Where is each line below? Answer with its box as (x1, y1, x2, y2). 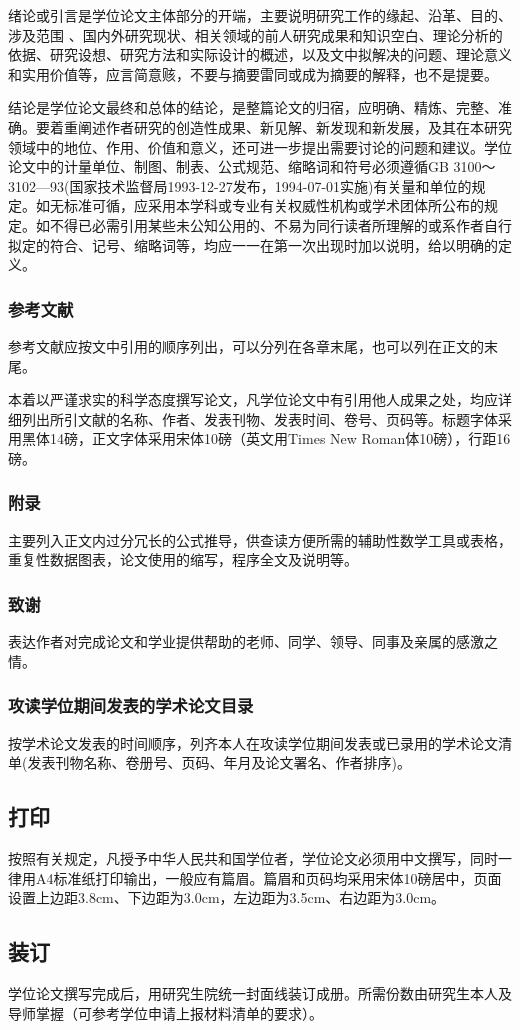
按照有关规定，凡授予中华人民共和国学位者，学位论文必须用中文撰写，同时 (8, 847, 498, 868)
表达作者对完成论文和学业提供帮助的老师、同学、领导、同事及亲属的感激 (8, 631, 484, 652)
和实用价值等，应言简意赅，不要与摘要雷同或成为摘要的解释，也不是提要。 (8, 63, 498, 84)
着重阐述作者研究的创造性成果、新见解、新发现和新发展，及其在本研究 (49, 116, 512, 137)
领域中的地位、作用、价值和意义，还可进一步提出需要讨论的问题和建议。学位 (8, 136, 512, 157)
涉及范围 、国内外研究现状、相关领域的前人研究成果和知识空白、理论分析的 (8, 24, 503, 45)
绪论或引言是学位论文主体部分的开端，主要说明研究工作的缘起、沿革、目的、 (8, 5, 512, 25)
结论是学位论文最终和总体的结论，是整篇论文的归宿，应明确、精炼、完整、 (8, 97, 498, 118)
